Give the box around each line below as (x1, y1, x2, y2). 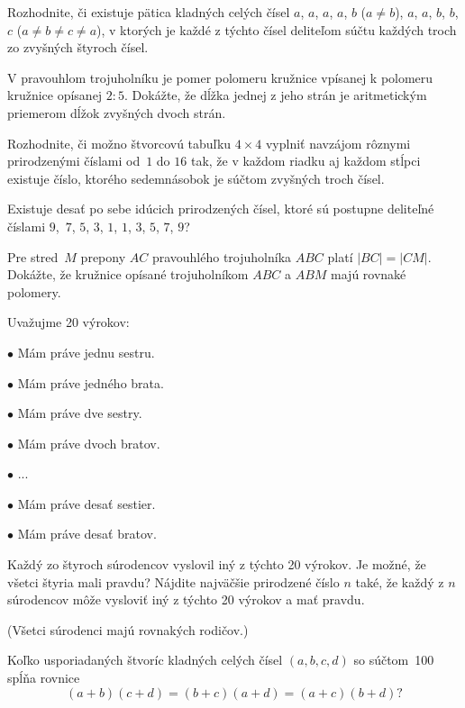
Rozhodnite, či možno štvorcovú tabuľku (7, 133, 232, 152)
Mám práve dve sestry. (17, 404, 142, 422)
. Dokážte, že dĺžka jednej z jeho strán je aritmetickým (124, 86, 427, 104)
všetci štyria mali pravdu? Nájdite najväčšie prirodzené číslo (7, 572, 340, 591)
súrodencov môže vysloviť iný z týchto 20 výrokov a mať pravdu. (7, 590, 365, 609)
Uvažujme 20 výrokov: (7, 313, 130, 331)
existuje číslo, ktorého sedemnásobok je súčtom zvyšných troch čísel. (7, 168, 385, 187)
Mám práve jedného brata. (17, 373, 164, 392)
